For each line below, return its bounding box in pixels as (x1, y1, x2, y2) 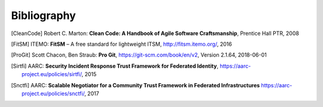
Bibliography (11, 9, 76, 22)
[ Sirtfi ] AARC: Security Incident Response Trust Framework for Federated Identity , (11, 62, 218, 70)
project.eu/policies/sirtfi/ (22, 71, 82, 78)
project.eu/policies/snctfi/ (22, 90, 85, 97)
